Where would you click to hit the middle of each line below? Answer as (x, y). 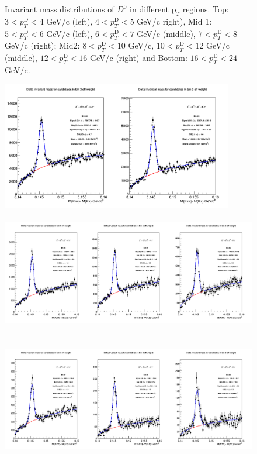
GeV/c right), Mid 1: (174, 21)
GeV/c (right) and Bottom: (138, 58)
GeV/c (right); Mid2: (42, 45)
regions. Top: (206, 9)
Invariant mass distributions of (60, 9)
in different (150, 9)
